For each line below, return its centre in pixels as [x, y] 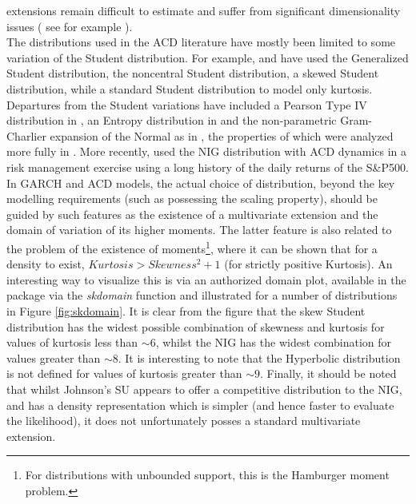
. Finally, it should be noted [328, 373]
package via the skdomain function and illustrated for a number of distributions [202, 295]
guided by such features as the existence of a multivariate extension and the [192, 214]
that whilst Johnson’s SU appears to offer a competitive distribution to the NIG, [204, 389]
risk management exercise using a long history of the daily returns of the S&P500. [208, 167]
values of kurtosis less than [72, 342]
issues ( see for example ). [70, 26]
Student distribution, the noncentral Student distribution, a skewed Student [193, 73]
